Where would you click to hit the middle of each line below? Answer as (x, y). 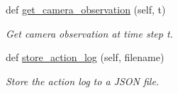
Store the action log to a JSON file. (83, 81)
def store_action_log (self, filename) (85, 57)
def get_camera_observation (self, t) (86, 9)
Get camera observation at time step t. (89, 33)
